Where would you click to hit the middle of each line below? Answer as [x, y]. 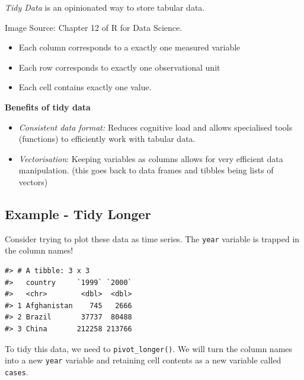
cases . [17, 371]
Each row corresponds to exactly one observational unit [119, 67]
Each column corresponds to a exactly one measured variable [129, 47]
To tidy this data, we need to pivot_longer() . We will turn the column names [149, 348]
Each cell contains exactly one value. [85, 87]
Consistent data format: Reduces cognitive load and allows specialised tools [156, 127]
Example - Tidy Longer [78, 213]
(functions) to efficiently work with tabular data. [107, 139]
